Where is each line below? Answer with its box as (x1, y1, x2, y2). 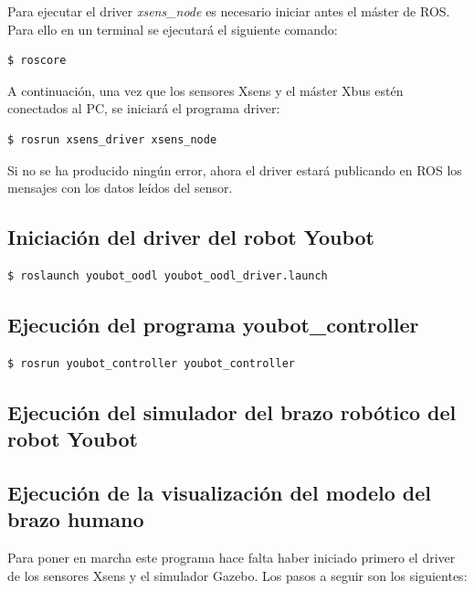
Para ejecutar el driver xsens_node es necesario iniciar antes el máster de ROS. (7, 2, 450, 20)
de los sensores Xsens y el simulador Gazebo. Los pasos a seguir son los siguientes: (7, 565, 468, 585)
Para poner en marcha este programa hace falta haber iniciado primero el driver (7, 548, 456, 567)
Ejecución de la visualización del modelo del (7, 478, 431, 506)
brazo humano (7, 505, 144, 533)
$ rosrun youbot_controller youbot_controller (7, 356, 295, 370)
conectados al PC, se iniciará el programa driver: (7, 99, 280, 118)
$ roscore (7, 54, 67, 68)
